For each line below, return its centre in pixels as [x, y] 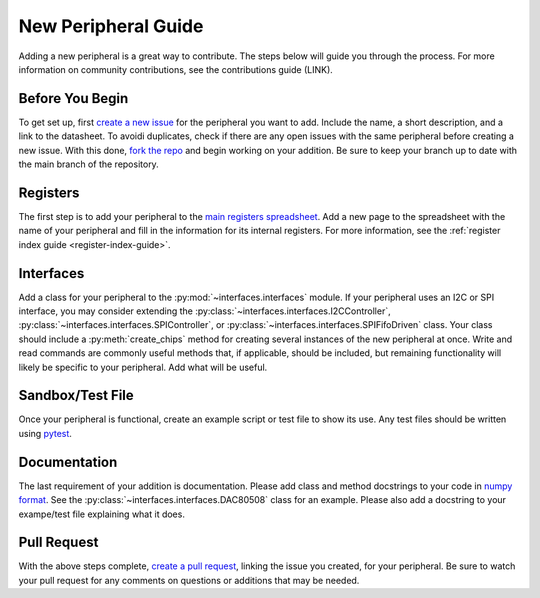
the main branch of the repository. [88, 164]
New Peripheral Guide [111, 26]
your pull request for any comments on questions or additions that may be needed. [189, 580]
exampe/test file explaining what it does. [101, 514]
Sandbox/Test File [76, 395]
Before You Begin [73, 98]
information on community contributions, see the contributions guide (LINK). [176, 69]
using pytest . [45, 433]
